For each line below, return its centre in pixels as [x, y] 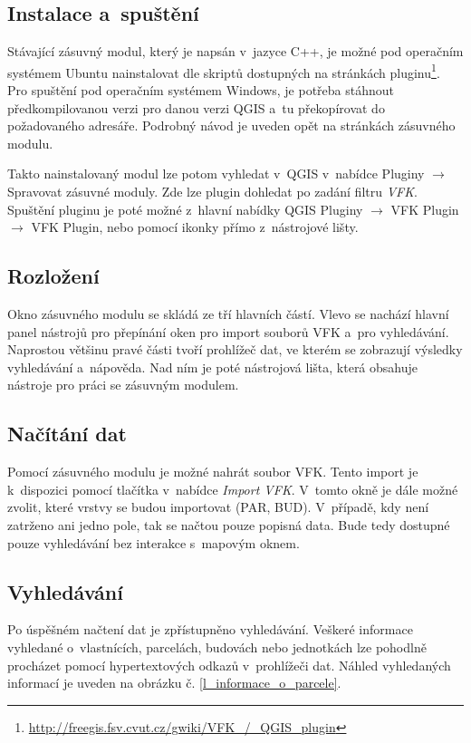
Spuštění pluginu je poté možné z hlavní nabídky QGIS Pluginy [185, 209]
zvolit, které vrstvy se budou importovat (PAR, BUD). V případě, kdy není [218, 507]
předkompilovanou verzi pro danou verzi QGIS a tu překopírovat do [196, 107]
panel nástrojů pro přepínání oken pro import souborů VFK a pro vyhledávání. [228, 331]
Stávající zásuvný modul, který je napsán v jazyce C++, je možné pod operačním [235, 51]
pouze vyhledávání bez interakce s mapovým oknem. [154, 542]
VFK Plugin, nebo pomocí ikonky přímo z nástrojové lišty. [195, 227]
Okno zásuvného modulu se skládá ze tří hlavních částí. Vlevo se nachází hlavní [228, 314]
